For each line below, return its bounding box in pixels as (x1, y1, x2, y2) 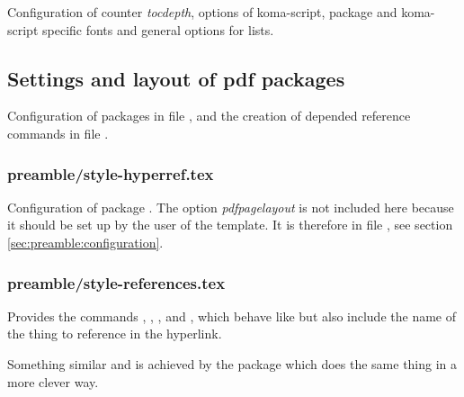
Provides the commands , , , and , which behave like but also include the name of (7, 306, 456, 325)
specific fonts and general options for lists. (42, 20, 274, 39)
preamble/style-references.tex (7, 271, 226, 293)
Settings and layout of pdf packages (7, 64, 345, 92)
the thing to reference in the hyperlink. (7, 324, 222, 343)
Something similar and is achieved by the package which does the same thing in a (7, 354, 458, 373)
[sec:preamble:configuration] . (7, 232, 164, 251)
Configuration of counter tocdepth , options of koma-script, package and (7, 3, 397, 21)
